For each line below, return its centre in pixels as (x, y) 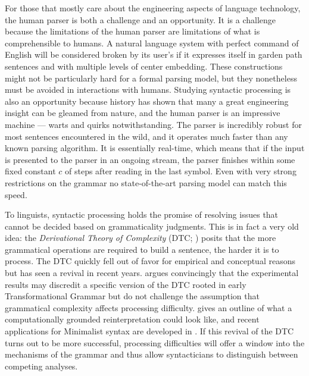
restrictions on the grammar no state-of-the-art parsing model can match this (146, 182)
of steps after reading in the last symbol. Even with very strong (181, 171)
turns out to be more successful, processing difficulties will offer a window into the (155, 342)
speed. (16, 194)
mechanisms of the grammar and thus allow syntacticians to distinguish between (152, 354)
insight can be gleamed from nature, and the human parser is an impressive (143, 113)
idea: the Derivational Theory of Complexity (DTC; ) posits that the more (141, 238)
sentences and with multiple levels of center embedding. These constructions (144, 66)
